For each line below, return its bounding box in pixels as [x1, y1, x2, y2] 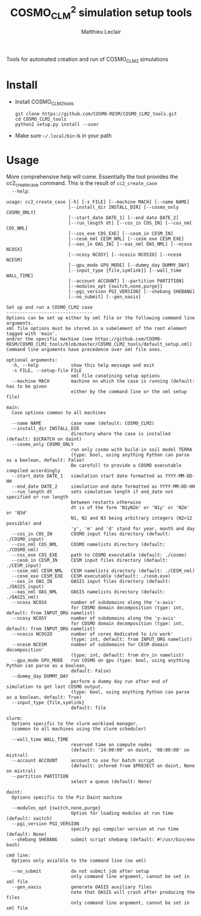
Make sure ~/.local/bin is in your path [14, 132, 112, 139]
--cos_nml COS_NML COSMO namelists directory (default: [11, 541, 165, 548]
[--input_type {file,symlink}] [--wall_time [68, 267, 182, 274]
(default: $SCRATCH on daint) [6, 436, 82, 443]
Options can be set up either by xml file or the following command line [6, 315, 196, 321]
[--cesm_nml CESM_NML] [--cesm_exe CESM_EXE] [68, 236, 185, 242]
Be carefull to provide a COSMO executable [70, 463, 182, 469]
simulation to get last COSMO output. [6, 684, 104, 690]
